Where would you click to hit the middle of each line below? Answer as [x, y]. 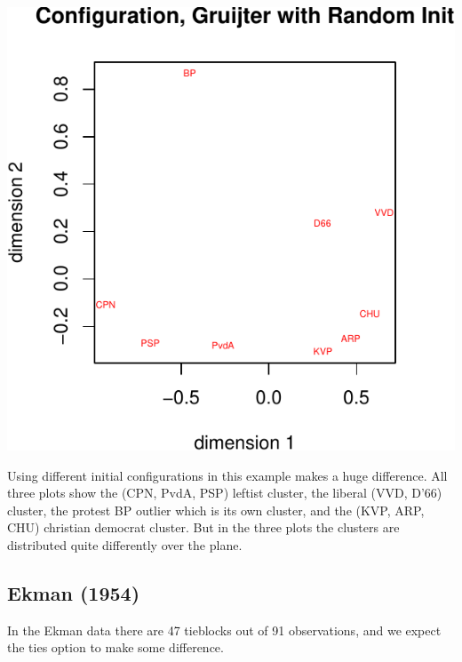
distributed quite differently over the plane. [125, 544]
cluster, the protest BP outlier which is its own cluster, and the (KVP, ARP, [216, 510]
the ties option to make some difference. [115, 647]
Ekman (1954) [74, 592]
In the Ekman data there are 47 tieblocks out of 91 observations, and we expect [224, 630]
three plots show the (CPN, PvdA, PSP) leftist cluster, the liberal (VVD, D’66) [225, 493]
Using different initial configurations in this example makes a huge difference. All [227, 475]
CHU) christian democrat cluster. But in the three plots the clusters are [203, 527]
